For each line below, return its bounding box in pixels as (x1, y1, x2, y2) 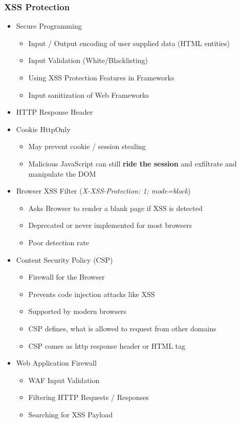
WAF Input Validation (28, 374, 100, 385)
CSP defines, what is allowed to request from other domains (28, 323, 216, 333)
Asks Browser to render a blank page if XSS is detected (28, 202, 203, 213)
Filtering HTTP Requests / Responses (28, 392, 149, 403)
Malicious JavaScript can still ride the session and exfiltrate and (28, 158, 237, 168)
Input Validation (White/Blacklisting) (28, 55, 148, 66)
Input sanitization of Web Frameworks (28, 89, 149, 100)
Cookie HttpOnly (16, 123, 71, 134)
